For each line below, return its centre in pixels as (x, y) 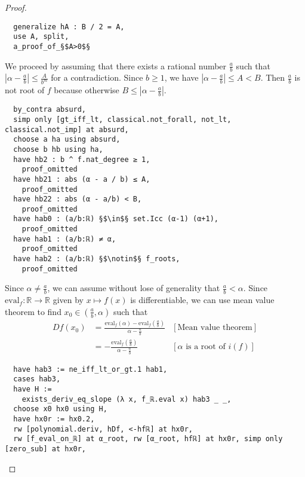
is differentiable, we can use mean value (202, 300)
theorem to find (33, 311)
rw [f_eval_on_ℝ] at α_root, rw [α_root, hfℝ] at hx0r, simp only (148, 439)
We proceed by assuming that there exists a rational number (116, 65)
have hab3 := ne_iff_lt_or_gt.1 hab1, (90, 369)
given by (68, 300)
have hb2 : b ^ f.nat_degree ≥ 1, (82, 159)
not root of (25, 90)
